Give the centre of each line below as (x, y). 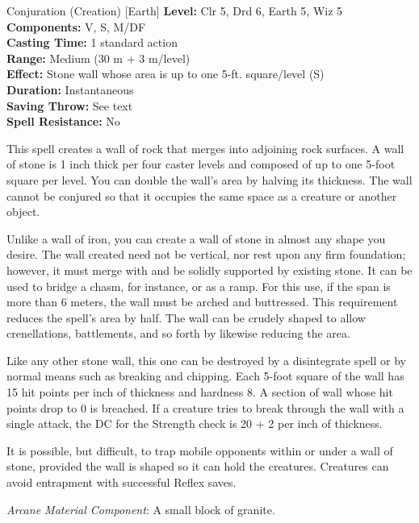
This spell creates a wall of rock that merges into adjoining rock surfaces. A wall (205, 148)
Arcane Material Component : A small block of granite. (141, 509)
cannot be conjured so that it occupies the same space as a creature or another (202, 195)
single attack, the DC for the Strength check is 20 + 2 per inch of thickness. (195, 423)
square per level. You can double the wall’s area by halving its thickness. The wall (209, 179)
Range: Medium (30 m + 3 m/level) (98, 58)
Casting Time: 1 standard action (92, 42)
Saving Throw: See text (70, 105)
